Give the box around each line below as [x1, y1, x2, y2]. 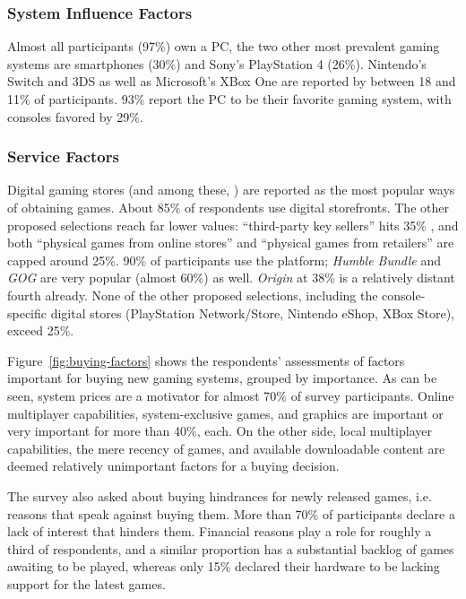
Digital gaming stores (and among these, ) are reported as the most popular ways [7, 180, 455, 199]
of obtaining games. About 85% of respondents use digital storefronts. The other [7, 198, 449, 216]
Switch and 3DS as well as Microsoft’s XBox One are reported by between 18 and [7, 72, 456, 91]
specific [7, 303, 47, 322]
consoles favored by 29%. [7, 107, 143, 126]
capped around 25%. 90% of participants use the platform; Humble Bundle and [7, 250, 441, 269]
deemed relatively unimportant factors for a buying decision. [7, 456, 340, 475]
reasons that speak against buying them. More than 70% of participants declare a [7, 504, 455, 523]
